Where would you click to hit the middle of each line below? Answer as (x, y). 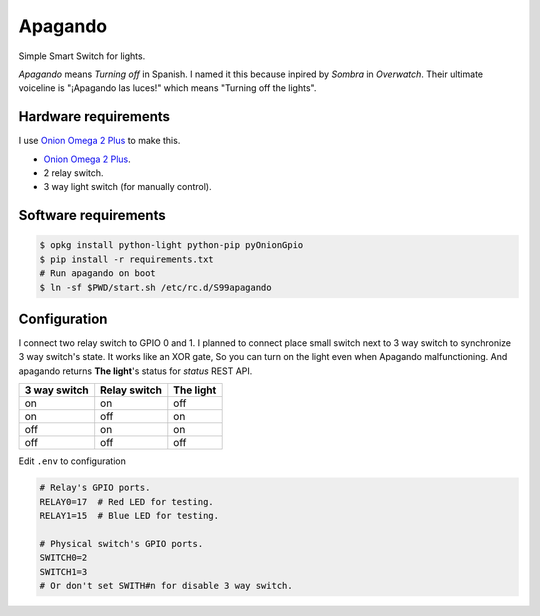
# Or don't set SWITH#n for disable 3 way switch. (166, 585)
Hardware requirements (94, 116)
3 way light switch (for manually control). (127, 187)
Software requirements (92, 215)
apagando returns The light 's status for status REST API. (135, 371)
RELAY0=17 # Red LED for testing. (126, 501)
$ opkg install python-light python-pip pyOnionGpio (171, 245)
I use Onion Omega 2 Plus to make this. (99, 141)
